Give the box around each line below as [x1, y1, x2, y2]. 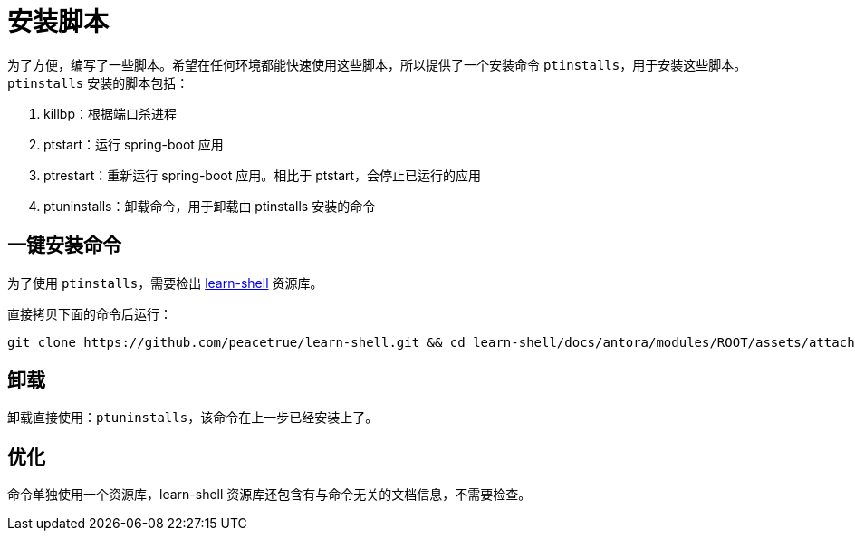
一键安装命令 [7, 234, 121, 257]
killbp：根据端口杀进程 [43, 105, 177, 121]
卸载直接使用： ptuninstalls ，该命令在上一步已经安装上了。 [7, 409, 379, 426]
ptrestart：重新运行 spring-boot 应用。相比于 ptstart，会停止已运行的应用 [43, 167, 482, 183]
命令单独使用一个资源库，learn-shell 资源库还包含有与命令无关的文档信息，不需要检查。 [7, 486, 532, 503]
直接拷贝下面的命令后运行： [7, 305, 172, 322]
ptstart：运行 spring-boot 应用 [43, 136, 224, 152]
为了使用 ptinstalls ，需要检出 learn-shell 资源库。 [7, 274, 323, 291]
